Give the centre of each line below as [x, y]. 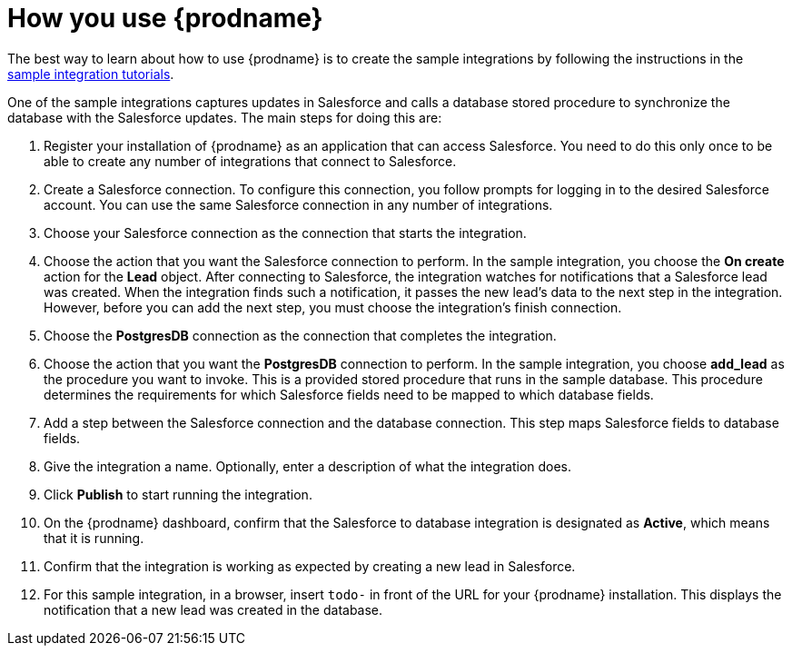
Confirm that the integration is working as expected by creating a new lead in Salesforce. [310, 566]
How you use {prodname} [165, 18]
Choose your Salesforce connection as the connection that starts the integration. [285, 233]
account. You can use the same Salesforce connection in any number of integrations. [298, 204]
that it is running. [94, 538]
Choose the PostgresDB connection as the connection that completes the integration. [300, 335]
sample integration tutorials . [91, 74]
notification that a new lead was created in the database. [213, 609]
